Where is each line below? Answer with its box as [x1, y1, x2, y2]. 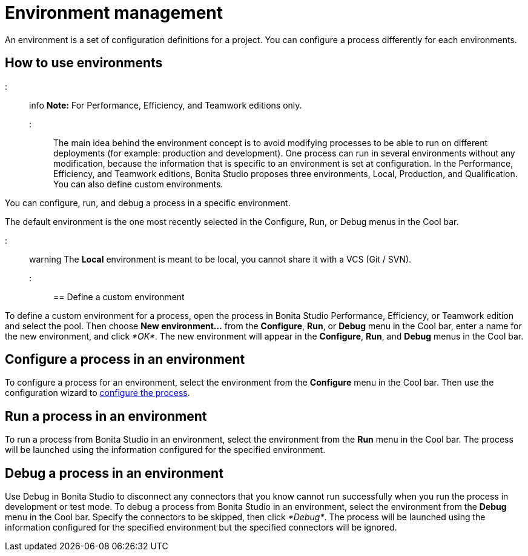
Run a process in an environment [5, 408, 207, 424]
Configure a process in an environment [5, 352, 245, 367]
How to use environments [5, 55, 163, 71]
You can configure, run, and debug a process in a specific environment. [5, 197, 291, 208]
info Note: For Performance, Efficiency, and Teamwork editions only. [29, 99, 302, 110]
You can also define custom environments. [53, 178, 223, 189]
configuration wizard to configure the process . [5, 387, 190, 398]
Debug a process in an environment [5, 465, 223, 481]
